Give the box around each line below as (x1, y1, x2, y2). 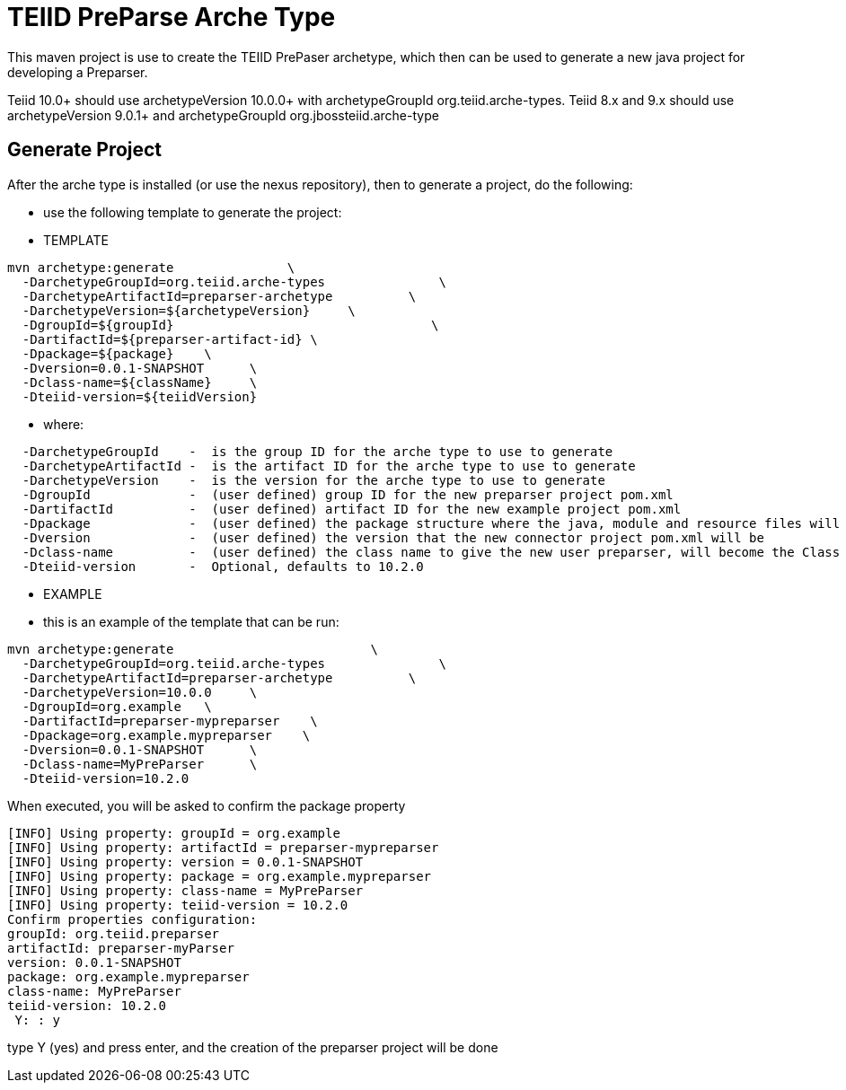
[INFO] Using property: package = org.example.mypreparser (7, 868, 432, 883)
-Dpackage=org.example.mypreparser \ (22, 727, 311, 743)
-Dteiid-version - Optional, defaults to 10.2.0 (22, 558, 424, 574)
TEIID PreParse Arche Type (7, 2, 336, 32)
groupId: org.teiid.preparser (7, 926, 220, 941)
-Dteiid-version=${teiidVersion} (22, 389, 258, 404)
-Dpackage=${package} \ (22, 346, 212, 361)
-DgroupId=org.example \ (22, 699, 212, 714)
